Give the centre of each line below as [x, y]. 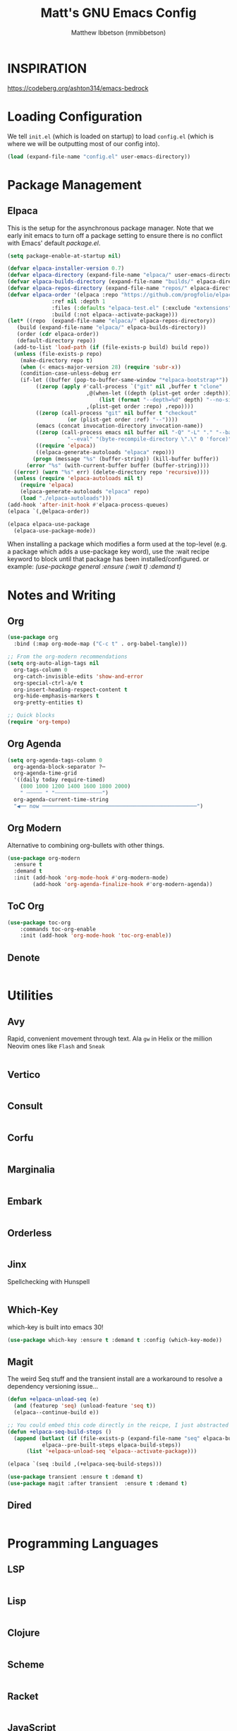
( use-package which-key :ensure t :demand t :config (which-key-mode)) [115, 1340]
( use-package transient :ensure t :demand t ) [75, 1477]
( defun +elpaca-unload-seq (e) [53, 1399]
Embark [25, 1201]
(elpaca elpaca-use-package [49, 524]
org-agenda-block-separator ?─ [60, 767]
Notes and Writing [62, 595]
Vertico [24, 1074]
